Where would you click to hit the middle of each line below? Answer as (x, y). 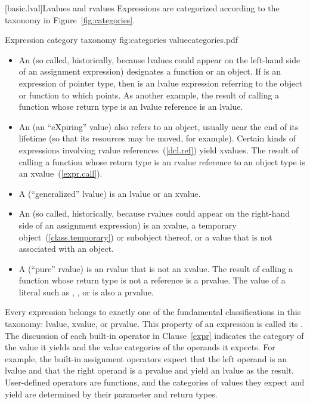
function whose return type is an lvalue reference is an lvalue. (131, 107)
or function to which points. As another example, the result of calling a (149, 95)
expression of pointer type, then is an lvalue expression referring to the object (160, 83)
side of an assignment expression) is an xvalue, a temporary (128, 225)
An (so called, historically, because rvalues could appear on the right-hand (154, 213)
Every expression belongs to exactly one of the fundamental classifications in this (153, 312)
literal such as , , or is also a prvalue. (86, 292)
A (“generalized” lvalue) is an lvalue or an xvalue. (110, 193)
